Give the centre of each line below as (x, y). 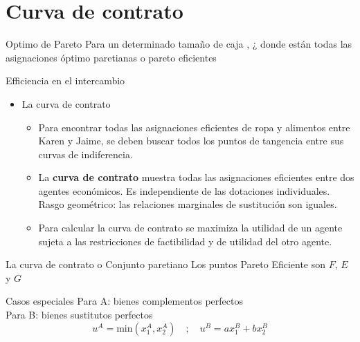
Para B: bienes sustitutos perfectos (79, 315)
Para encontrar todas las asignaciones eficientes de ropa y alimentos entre (194, 127)
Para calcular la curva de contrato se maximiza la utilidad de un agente (190, 228)
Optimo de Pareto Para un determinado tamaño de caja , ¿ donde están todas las (179, 44)
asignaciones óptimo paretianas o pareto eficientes (111, 57)
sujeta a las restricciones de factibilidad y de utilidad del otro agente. (185, 241)
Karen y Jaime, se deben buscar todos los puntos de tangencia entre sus (191, 141)
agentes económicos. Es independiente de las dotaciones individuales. (184, 190)
